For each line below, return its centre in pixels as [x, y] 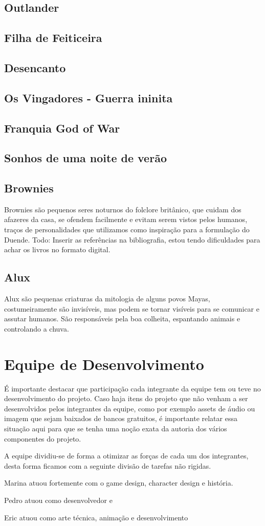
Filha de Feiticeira [53, 38]
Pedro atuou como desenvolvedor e [58, 500]
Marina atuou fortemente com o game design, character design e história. [119, 483]
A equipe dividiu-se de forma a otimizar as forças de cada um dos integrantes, [126, 456]
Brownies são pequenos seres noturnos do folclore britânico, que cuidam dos [123, 209]
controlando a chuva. [37, 328]
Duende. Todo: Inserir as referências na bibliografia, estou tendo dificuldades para [132, 239]
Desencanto [35, 67]
